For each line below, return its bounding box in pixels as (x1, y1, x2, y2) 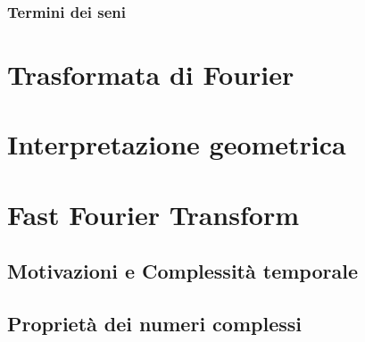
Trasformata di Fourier (7, 56, 294, 93)
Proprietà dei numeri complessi (7, 310, 302, 338)
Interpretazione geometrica (7, 126, 346, 163)
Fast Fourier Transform (7, 196, 299, 232)
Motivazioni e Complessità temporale (7, 257, 358, 285)
